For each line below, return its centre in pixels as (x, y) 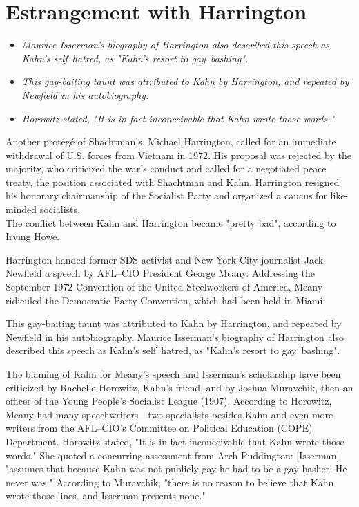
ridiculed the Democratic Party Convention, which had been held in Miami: (166, 300)
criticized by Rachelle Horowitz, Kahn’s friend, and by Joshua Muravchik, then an (179, 387)
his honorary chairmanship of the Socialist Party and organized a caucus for (166, 195)
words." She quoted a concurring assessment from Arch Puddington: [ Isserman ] (173, 455)
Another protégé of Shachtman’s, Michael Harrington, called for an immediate (171, 141)
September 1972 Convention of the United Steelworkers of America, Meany (164, 287)
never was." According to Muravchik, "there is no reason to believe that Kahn (170, 482)
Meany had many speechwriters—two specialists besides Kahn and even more (169, 414)
